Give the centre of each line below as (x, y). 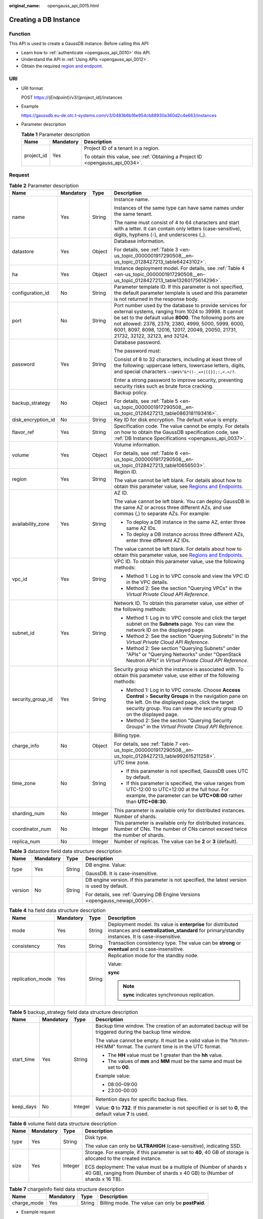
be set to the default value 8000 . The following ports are (179, 317)
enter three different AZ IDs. (158, 540)
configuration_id (31, 293)
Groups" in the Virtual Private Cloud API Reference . (185, 727)
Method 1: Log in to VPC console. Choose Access (183, 690)
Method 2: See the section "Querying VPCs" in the (184, 588)
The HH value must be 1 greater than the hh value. (166, 1055)
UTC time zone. (132, 762)
